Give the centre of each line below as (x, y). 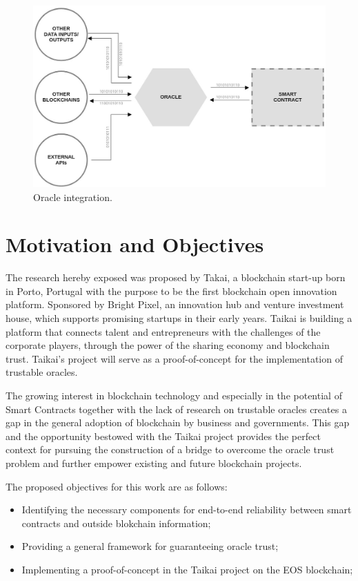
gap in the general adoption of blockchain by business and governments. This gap (178, 422)
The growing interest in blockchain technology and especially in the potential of (174, 395)
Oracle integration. (73, 197)
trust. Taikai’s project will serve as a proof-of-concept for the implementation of (174, 358)
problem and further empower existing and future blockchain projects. (154, 463)
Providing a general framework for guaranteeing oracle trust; (150, 546)
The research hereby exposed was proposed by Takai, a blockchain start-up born (176, 277)
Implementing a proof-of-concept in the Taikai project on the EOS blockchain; (187, 569)
